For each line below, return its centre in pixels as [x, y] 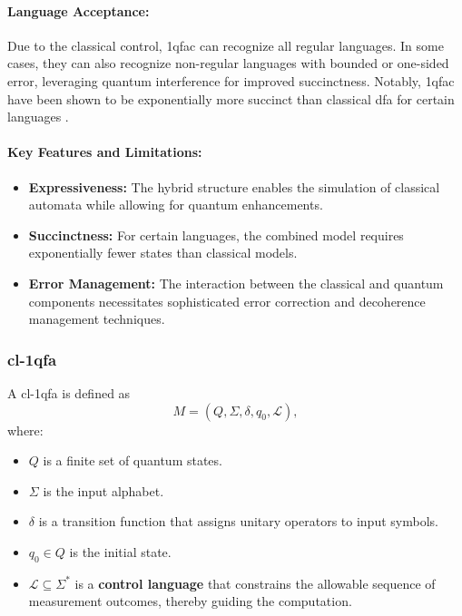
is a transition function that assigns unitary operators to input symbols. [238, 521]
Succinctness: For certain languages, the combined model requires [216, 235]
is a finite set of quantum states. [133, 460]
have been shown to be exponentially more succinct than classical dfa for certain [231, 98]
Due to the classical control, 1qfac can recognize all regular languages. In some [226, 45]
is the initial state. [120, 551]
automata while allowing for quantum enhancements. [176, 205]
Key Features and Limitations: [105, 152]
